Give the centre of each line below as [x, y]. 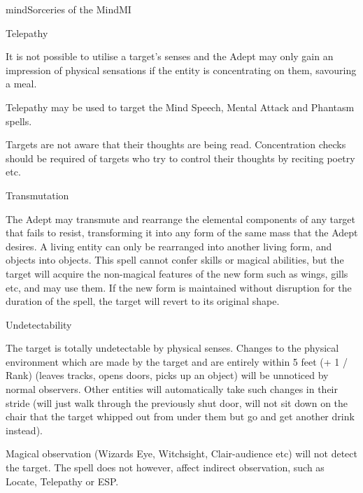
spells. [19, 121]
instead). [24, 430]
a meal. [21, 84]
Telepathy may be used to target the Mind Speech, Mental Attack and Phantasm [180, 107]
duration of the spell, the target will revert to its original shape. [143, 301]
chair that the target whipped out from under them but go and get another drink [180, 416]
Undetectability [39, 324]
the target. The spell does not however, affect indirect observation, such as [165, 467]
